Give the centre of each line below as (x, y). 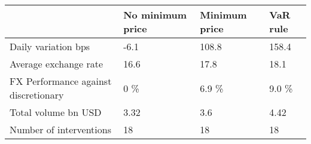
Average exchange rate (57, 64)
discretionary (37, 95)
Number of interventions (60, 129)
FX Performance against (61, 81)
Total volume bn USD (56, 112)
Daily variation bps (50, 46)
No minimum (155, 15)
